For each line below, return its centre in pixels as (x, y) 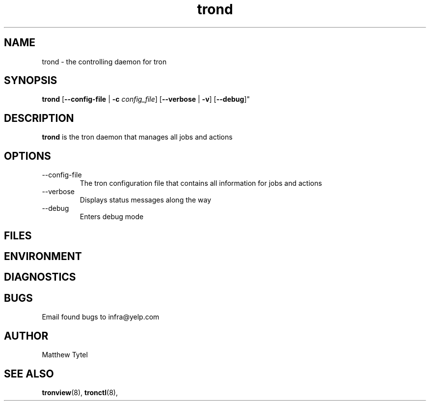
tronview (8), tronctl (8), (80, 392)
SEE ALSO (29, 374)
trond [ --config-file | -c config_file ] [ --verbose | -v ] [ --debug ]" (146, 99)
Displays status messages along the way (146, 200)
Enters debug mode (112, 217)
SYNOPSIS (31, 81)
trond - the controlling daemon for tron (104, 61)
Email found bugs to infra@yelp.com (101, 317)
